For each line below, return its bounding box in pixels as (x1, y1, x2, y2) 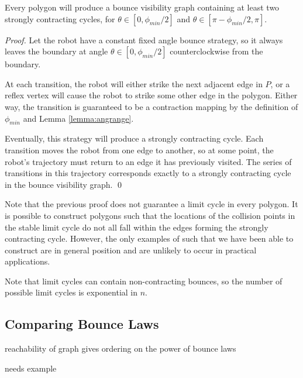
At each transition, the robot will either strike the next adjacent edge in (5, 77, 263, 90)
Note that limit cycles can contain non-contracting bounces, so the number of (5, 274, 283, 287)
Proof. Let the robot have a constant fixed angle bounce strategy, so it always (5, 33, 283, 46)
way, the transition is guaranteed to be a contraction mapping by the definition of (5, 100, 298, 112)
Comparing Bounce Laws (5, 315, 159, 333)
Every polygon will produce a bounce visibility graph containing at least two (5, 1, 280, 13)
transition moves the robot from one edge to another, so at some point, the (5, 143, 274, 156)
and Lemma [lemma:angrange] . (23, 112, 134, 124)
